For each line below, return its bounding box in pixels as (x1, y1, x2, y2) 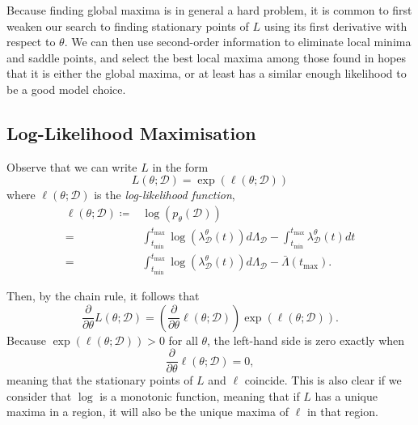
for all (168, 331, 198, 348)
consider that (6, 387, 72, 404)
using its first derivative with (264, 17, 407, 34)
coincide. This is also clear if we (244, 372, 402, 389)
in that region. (306, 403, 378, 420)
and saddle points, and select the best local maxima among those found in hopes (6, 49, 406, 66)
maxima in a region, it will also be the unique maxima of (6, 403, 289, 420)
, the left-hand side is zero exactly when (207, 331, 405, 348)
